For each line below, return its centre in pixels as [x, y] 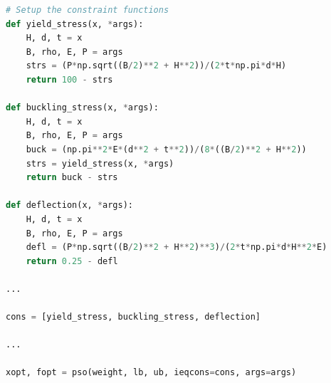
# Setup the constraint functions [88, 10]
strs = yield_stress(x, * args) [100, 163]
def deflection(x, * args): [69, 205]
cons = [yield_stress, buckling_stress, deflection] [133, 317]
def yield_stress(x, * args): [75, 24]
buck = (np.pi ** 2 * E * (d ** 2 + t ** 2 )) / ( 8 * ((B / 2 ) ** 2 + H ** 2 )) [166, 149]
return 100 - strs [69, 79]
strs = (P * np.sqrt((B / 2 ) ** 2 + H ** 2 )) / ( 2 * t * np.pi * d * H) [156, 66]
